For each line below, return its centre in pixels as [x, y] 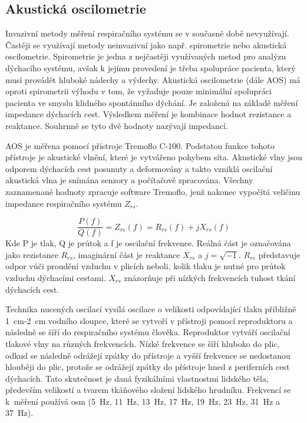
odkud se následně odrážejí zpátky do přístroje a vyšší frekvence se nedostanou [148, 355]
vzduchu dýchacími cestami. [56, 277]
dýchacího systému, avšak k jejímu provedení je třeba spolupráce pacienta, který [151, 67]
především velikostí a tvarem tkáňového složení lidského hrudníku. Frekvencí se [148, 390]
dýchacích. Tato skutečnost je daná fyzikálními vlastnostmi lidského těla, [137, 378]
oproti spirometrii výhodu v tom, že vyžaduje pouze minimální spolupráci [138, 91]
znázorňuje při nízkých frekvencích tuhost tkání [210, 277]
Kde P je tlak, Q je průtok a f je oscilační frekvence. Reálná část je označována [148, 243]
